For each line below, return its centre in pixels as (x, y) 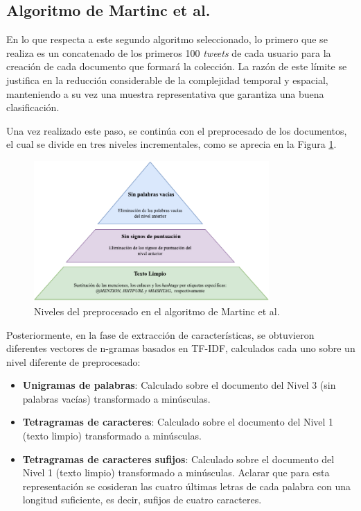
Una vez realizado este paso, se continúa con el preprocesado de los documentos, (177, 130)
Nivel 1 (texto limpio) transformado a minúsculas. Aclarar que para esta (176, 472)
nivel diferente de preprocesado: (73, 361)
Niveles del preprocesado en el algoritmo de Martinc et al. (157, 311)
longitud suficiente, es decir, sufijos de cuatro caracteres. (142, 500)
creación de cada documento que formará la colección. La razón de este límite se (177, 66)
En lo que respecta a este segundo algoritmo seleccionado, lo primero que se (167, 39)
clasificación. (33, 107)
